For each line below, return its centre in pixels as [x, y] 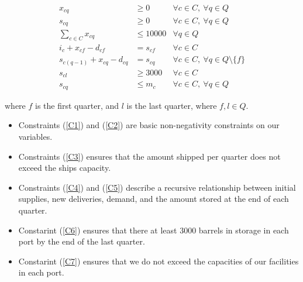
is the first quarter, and [77, 105]
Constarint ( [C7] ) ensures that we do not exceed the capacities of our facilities [159, 261]
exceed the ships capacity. [65, 168]
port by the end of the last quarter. [82, 241]
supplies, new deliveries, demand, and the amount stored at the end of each [154, 199]
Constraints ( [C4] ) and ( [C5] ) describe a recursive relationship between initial [157, 187]
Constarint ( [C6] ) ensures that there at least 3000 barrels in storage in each [154, 230]
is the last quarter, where [172, 105]
